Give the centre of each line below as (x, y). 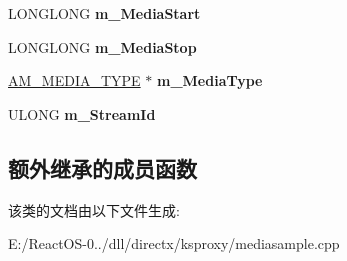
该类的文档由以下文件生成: (94, 209)
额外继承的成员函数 (102, 167)
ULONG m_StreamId (82, 113)
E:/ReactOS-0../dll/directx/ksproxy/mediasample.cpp (174, 243)
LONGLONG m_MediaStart (104, 13)
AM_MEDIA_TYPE (74, 80)
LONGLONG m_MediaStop (102, 46)
